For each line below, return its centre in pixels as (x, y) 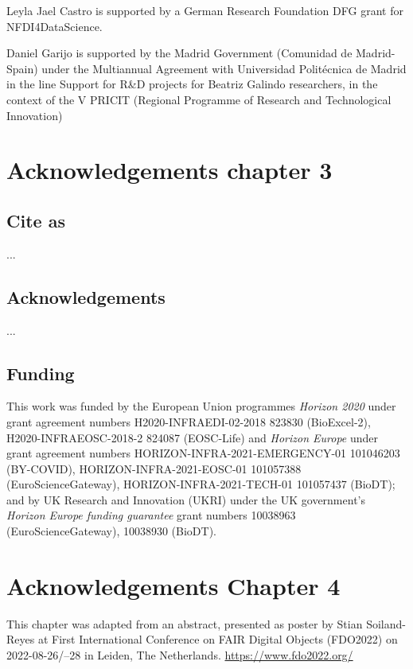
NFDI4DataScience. (55, 26)
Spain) (22, 68)
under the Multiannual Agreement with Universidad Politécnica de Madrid (224, 68)
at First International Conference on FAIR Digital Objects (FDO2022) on (218, 639)
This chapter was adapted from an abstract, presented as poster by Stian (185, 623)
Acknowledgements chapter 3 (169, 170)
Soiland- (386, 623)
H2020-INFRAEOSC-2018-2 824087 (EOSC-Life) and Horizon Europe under (193, 437)
